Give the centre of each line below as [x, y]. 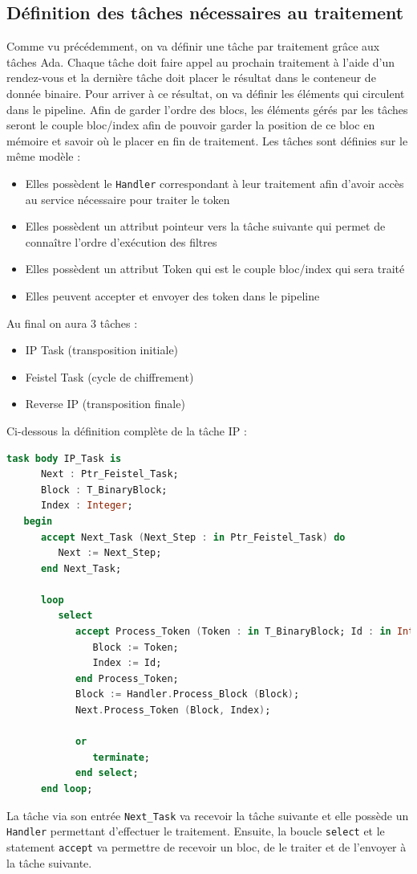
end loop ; [67, 789]
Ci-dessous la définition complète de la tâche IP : [127, 430]
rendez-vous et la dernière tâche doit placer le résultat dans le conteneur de [191, 78]
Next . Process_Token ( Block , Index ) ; [173, 711]
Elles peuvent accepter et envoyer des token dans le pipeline [172, 295]
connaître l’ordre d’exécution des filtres [121, 241]
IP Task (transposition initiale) [102, 350]
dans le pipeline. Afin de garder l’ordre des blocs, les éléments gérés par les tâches [207, 109]
